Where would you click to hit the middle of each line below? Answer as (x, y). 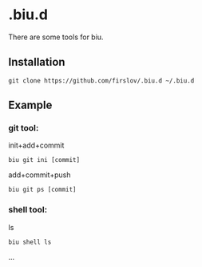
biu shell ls (30, 242)
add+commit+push (40, 175)
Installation (37, 62)
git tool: (24, 128)
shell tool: (28, 210)
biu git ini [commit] (44, 160)
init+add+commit (36, 145)
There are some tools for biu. (56, 37)
